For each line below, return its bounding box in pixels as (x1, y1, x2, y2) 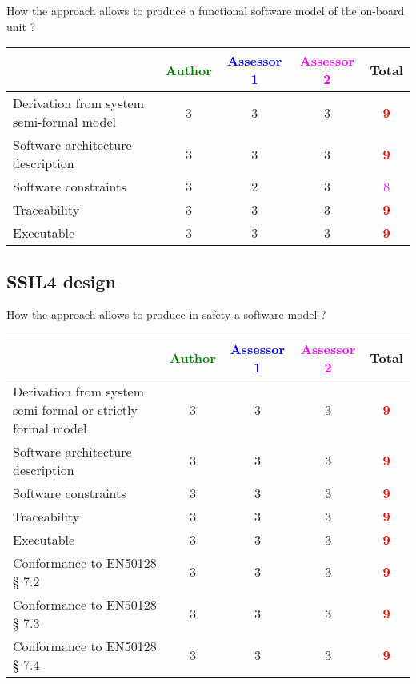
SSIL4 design (6, 268, 116, 293)
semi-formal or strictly (13, 400, 138, 419)
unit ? (6, 18, 36, 34)
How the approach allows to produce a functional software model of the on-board (6, 2, 405, 18)
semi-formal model (13, 112, 117, 131)
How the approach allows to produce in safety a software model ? (6, 306, 326, 323)
